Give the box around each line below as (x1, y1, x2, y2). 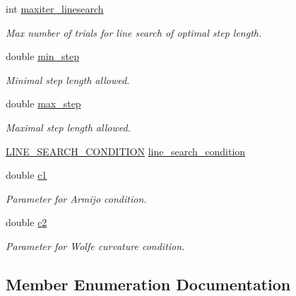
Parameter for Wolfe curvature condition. (6, 238, 185, 253)
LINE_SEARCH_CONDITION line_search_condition (6, 143, 246, 158)
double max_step (6, 96, 81, 111)
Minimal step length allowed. (6, 72, 130, 87)
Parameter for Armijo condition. (6, 191, 147, 206)
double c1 (6, 167, 47, 182)
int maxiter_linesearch (6, 1, 104, 16)
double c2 (6, 215, 47, 230)
